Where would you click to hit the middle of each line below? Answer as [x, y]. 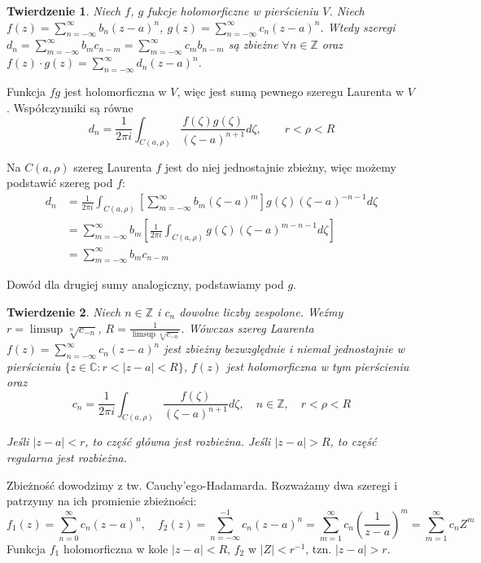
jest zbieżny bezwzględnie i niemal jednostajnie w [284, 349]
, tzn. [319, 548]
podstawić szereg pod [60, 183]
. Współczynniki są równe [70, 107]
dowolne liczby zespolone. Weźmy [261, 312]
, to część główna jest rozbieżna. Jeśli [178, 441]
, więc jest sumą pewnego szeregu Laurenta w [291, 91]
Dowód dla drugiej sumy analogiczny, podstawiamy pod [145, 284]
